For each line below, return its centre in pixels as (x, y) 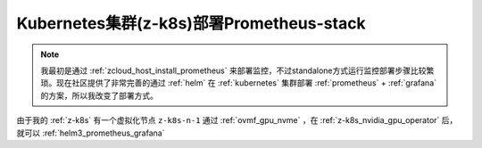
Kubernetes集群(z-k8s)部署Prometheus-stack (191, 23)
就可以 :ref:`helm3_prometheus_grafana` (91, 133)
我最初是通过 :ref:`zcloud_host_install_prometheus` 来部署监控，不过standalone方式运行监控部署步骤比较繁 (237, 70)
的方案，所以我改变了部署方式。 (99, 95)
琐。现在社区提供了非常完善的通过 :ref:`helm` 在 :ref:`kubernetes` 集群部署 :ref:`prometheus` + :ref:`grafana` (239, 83)
